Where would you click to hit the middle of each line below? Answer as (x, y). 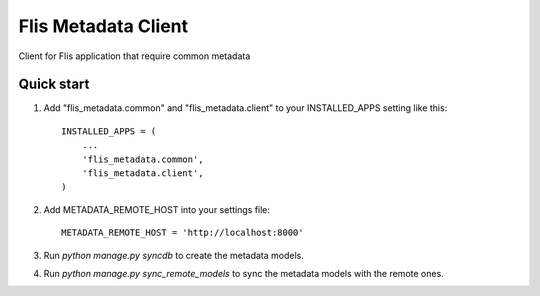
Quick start (54, 84)
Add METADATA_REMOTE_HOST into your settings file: (156, 209)
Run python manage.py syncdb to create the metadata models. (174, 255)
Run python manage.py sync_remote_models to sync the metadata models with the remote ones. (243, 273)
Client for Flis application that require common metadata (134, 56)
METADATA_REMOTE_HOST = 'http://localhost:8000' (182, 233)
